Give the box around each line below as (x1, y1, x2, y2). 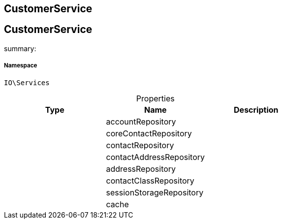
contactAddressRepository (106, 152, 205, 162)
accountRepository (106, 116, 176, 127)
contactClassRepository (106, 175, 194, 186)
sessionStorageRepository (106, 187, 204, 197)
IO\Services (4, 78, 50, 87)
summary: (4, 44, 36, 53)
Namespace (4, 62, 37, 69)
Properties (136, 93, 175, 103)
